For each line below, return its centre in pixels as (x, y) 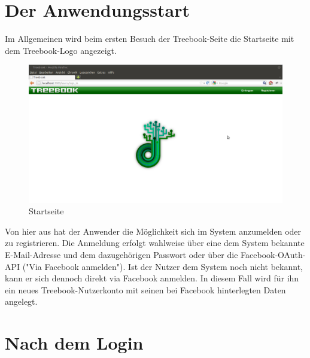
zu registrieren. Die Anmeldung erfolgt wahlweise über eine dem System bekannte (155, 243)
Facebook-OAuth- (273, 254)
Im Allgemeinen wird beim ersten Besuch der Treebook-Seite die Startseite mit (150, 39)
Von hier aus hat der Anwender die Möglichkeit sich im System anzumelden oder (153, 231)
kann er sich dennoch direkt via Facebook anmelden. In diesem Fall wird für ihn (152, 278)
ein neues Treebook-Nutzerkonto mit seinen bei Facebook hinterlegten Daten (145, 289)
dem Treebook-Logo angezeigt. (61, 50)
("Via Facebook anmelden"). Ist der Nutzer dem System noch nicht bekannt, (162, 266)
